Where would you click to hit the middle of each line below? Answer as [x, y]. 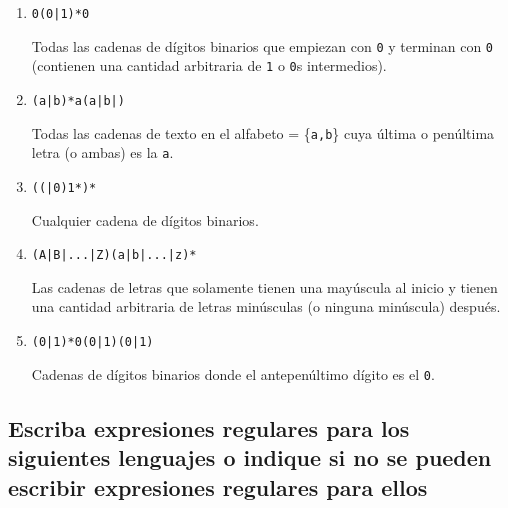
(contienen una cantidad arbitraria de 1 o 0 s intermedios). [209, 65]
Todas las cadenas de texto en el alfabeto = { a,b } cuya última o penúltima [263, 132]
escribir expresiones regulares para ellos [218, 486]
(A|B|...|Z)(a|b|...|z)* [114, 255]
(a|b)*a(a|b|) [78, 100]
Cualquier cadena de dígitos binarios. [145, 219]
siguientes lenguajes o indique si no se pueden [250, 457]
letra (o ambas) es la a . [102, 152]
